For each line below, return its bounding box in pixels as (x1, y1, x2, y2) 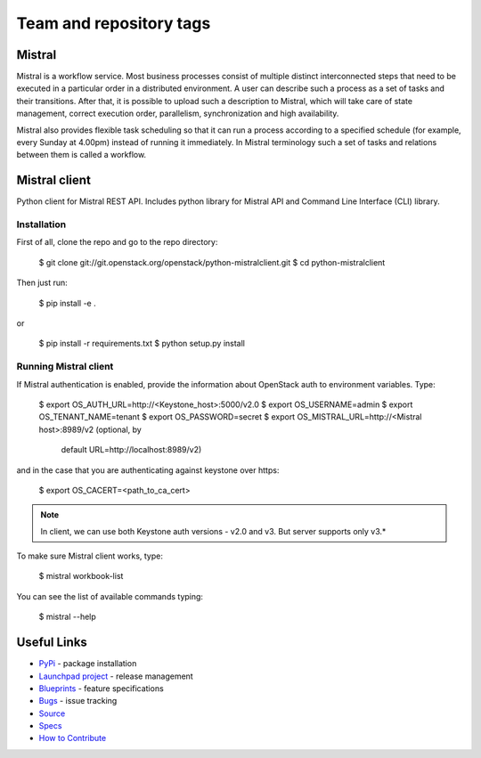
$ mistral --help (38, 611, 97, 623)
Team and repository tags (16, 13, 211, 33)
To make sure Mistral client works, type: (16, 550, 164, 561)
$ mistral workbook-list (38, 571, 124, 582)
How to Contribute (38, 733, 107, 744)
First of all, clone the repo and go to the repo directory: (16, 237, 218, 248)
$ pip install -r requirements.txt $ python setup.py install (38, 338, 245, 349)
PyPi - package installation (38, 658, 137, 669)
